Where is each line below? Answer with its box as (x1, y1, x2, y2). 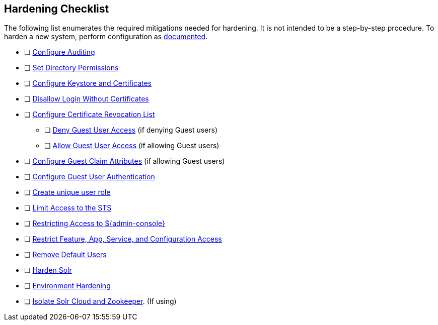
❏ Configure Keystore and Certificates (24, 79, 152, 88)
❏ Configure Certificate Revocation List (24, 110, 155, 119)
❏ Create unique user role (24, 188, 111, 197)
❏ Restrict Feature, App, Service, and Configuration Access (24, 235, 222, 244)
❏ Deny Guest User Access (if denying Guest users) (44, 126, 218, 135)
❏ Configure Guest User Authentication (24, 172, 155, 181)
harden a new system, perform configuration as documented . (4, 32, 208, 41)
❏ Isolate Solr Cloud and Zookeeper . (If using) (24, 297, 177, 306)
